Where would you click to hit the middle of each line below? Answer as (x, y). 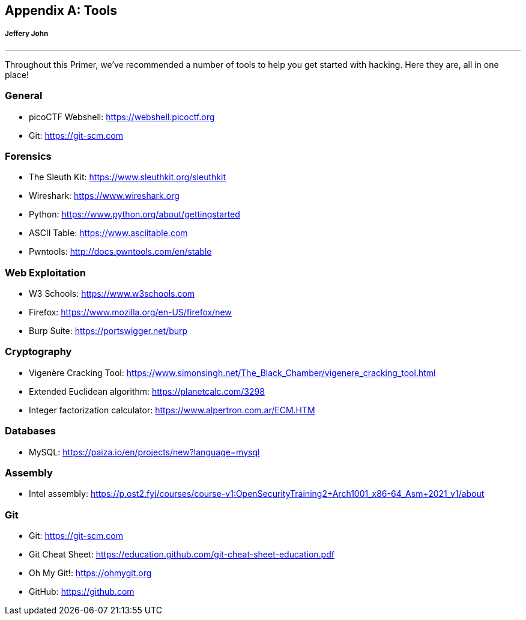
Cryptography (38, 352)
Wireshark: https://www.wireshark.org (104, 196)
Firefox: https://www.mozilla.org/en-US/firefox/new (130, 312)
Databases (30, 431)
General (24, 96)
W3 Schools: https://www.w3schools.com (112, 294)
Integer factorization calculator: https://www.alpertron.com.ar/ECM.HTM (172, 410)
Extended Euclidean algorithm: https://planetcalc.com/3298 (147, 391)
